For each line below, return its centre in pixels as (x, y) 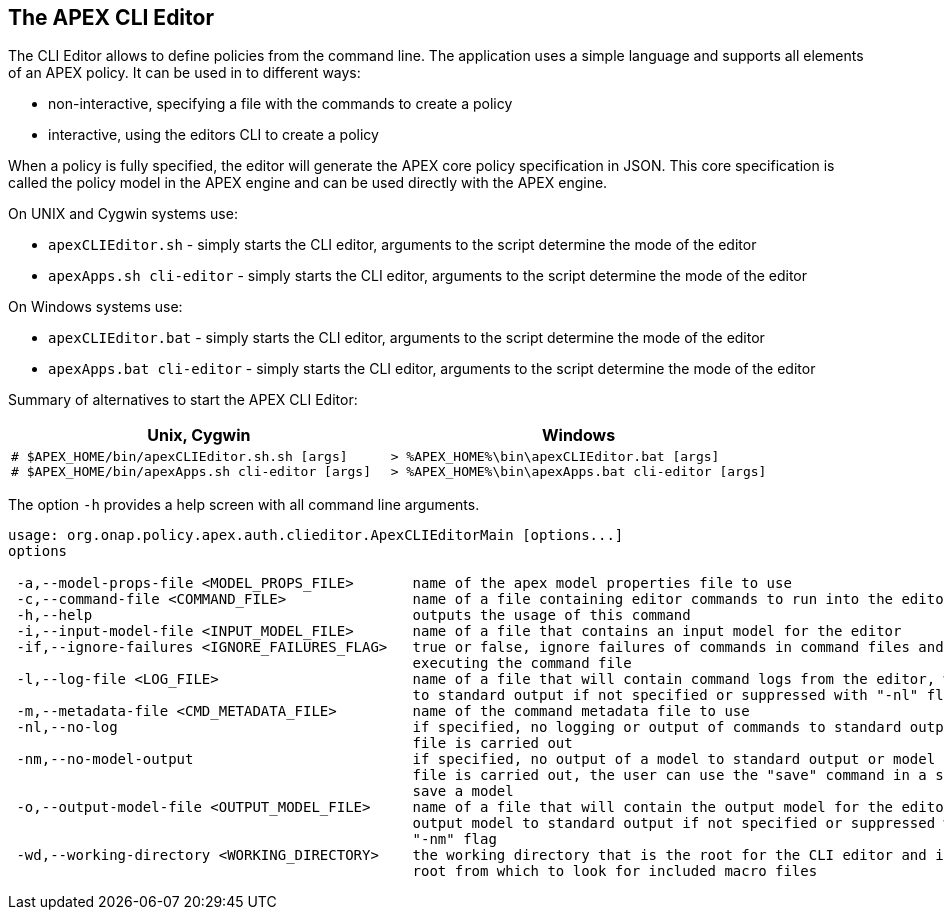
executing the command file (522, 663)
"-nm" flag (454, 839)
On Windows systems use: (95, 307)
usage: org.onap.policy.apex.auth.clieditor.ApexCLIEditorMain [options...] (316, 535)
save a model (463, 791)
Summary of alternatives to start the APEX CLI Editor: (183, 400)
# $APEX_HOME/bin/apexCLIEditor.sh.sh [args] (179, 457)
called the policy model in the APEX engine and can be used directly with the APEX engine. (308, 183)
